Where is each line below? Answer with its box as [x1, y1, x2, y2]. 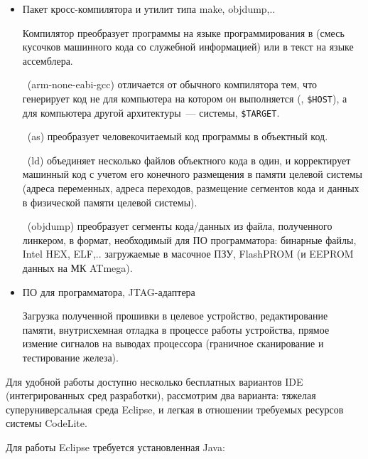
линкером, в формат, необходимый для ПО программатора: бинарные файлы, [22, 232, 357, 247]
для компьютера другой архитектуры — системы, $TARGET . [22, 105, 280, 120]
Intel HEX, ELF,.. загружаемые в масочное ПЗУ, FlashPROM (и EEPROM [22, 246, 354, 261]
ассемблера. [22, 53, 73, 68]
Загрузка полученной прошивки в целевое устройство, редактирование [22, 308, 328, 323]
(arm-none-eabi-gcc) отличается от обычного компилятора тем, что [27, 77, 318, 92]
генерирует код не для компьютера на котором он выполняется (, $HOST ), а [22, 90, 347, 105]
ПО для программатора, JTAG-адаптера [22, 284, 195, 299]
